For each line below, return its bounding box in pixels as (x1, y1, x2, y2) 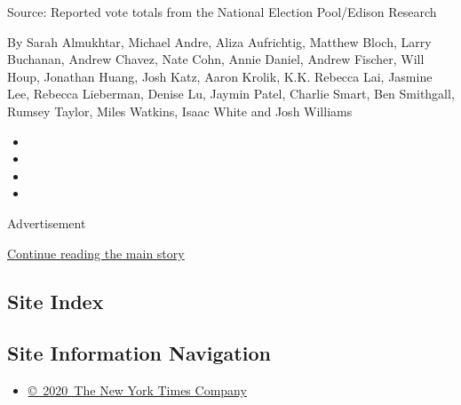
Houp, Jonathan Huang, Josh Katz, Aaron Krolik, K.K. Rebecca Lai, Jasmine (7, 67, 433, 85)
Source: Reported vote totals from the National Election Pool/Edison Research (7, 3, 437, 20)
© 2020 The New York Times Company (28, 381, 247, 400)
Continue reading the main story (7, 243, 185, 262)
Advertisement (7, 213, 86, 232)
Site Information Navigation (7, 339, 271, 367)
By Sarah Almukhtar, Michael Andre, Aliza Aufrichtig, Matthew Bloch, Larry (7, 32, 432, 51)
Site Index (7, 287, 104, 314)
